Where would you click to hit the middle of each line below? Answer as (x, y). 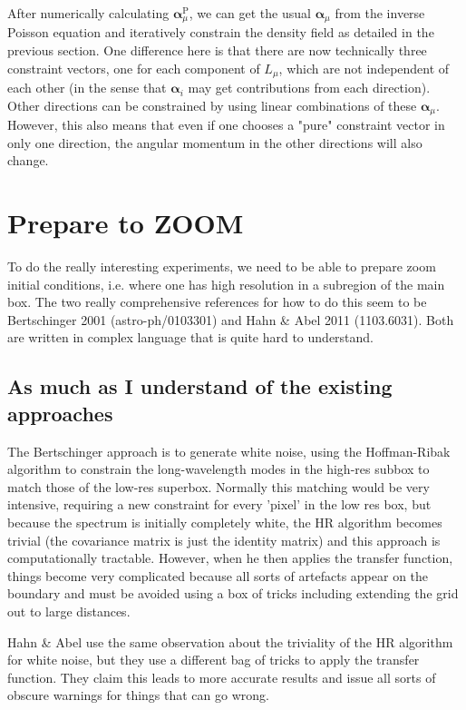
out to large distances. (69, 611)
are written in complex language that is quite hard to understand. (191, 337)
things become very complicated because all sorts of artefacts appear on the (218, 575)
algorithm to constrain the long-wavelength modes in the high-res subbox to (218, 469)
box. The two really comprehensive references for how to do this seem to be (217, 302)
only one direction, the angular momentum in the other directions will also (215, 142)
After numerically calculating (88, 13)
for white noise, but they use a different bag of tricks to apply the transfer (214, 660)
